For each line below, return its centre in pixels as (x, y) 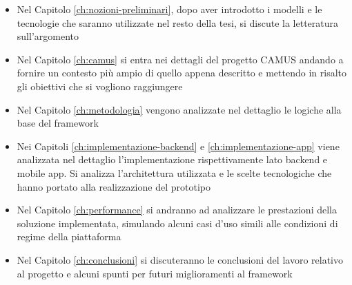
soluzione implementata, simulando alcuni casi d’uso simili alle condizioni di (177, 223)
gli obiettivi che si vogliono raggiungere (100, 86)
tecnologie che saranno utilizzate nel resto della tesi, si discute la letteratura (178, 22)
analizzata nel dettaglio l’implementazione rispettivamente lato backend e (172, 159)
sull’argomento (48, 36)
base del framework (58, 123)
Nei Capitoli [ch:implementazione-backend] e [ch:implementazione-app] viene (178, 146)
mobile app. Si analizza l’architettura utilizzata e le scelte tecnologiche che (174, 172)
